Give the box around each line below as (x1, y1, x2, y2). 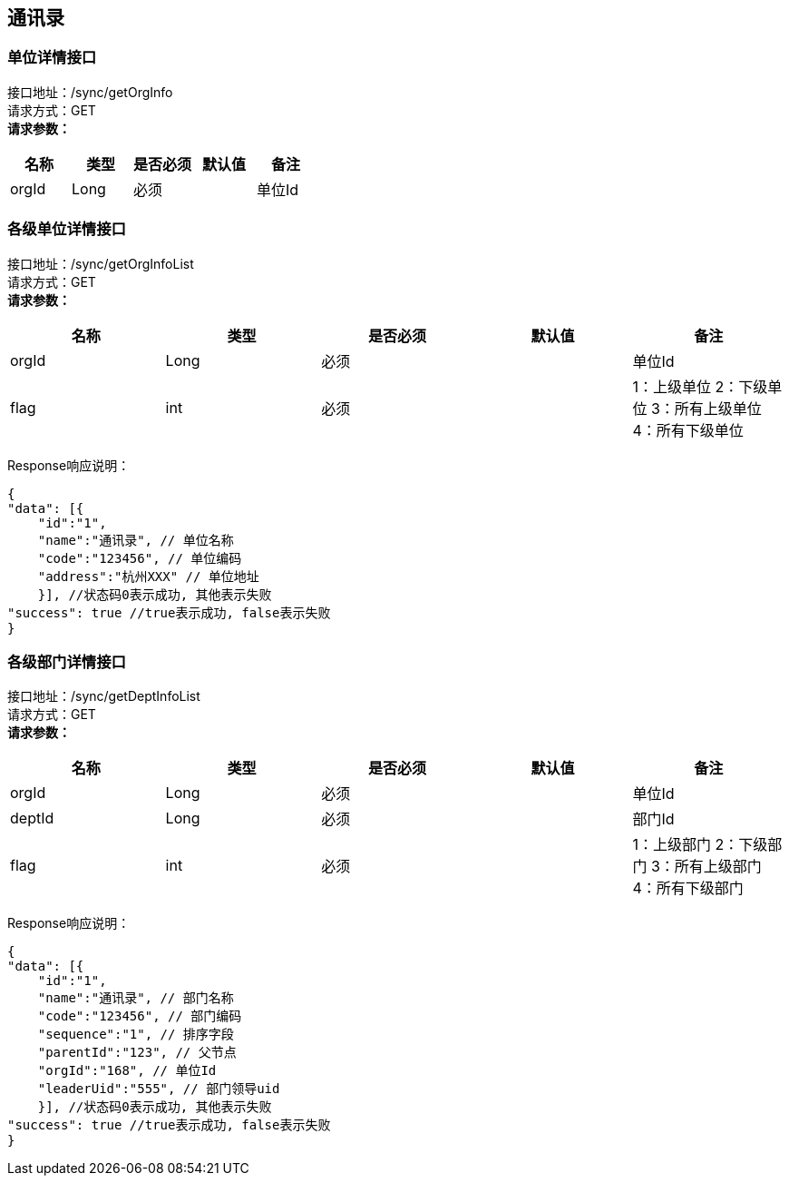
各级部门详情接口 (7, 652, 126, 671)
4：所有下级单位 (632, 420, 744, 439)
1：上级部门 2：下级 (632, 835, 768, 854)
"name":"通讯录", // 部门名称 (37, 991, 234, 1006)
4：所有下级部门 (632, 879, 744, 898)
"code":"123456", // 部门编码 (37, 1009, 242, 1024)
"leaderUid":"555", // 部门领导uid (37, 1081, 280, 1097)
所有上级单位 (674, 399, 762, 418)
